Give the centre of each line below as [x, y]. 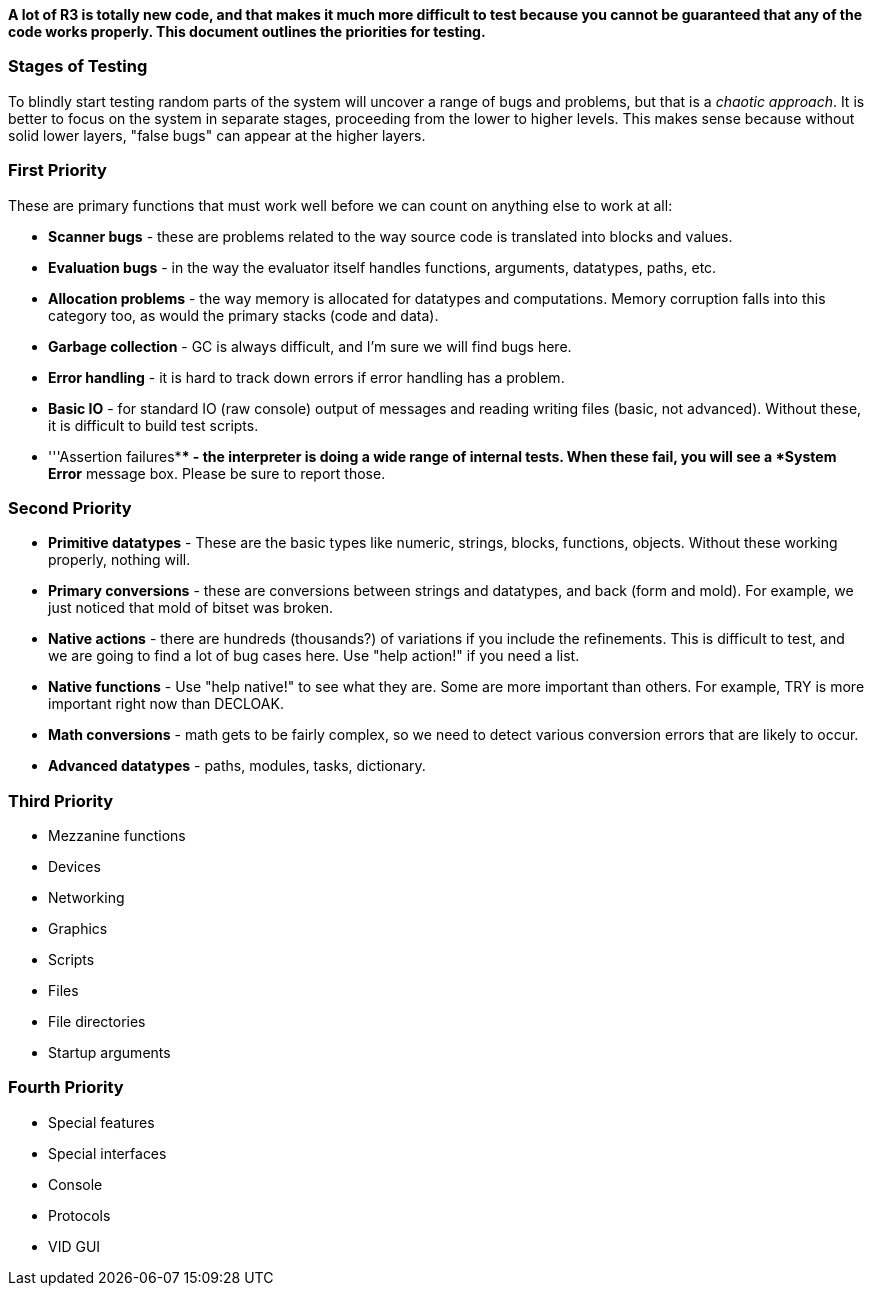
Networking [86, 897]
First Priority [57, 170]
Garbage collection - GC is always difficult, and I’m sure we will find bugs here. [310, 346]
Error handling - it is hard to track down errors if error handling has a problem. [306, 377]
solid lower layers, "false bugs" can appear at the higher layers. [217, 135]
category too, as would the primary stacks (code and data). [243, 315]
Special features [101, 1122]
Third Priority [61, 800]
